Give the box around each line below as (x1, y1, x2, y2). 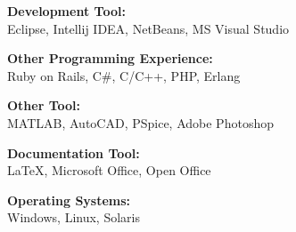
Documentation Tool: (7, 143, 140, 162)
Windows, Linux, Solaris (7, 208, 140, 227)
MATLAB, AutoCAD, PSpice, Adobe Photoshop (7, 113, 274, 132)
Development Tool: (7, 2, 126, 20)
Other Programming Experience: (7, 49, 213, 68)
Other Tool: (7, 96, 81, 115)
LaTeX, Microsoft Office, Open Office (7, 161, 211, 180)
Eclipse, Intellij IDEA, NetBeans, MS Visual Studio (7, 19, 290, 37)
